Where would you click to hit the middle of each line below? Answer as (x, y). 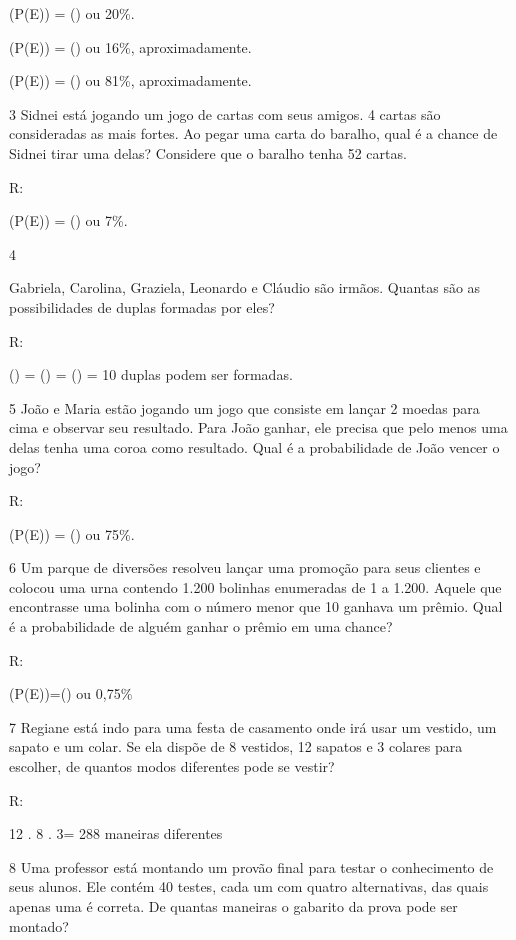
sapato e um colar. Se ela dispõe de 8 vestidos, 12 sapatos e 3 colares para (236, 746)
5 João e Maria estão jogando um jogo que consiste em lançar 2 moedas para (244, 407)
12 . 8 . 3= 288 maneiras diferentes (116, 833)
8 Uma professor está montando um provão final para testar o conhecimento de (251, 866)
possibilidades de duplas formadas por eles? (142, 306)
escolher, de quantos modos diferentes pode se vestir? (172, 766)
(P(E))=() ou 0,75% (71, 693)
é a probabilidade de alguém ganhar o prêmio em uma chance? (201, 626)
